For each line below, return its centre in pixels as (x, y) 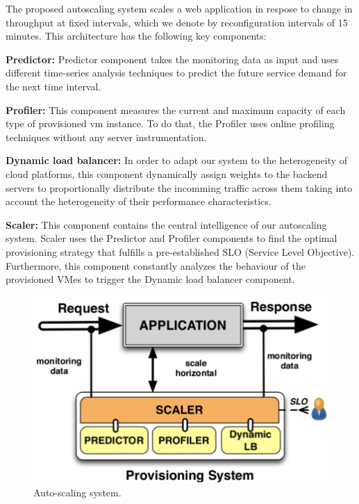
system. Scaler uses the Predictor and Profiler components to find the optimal (172, 238)
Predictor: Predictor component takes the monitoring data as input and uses (172, 59)
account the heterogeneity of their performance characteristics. (139, 201)
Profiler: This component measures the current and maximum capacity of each (176, 109)
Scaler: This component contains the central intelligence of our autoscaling (166, 224)
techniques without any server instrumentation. (106, 137)
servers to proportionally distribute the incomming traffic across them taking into (179, 187)
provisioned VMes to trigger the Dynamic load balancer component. (150, 279)
